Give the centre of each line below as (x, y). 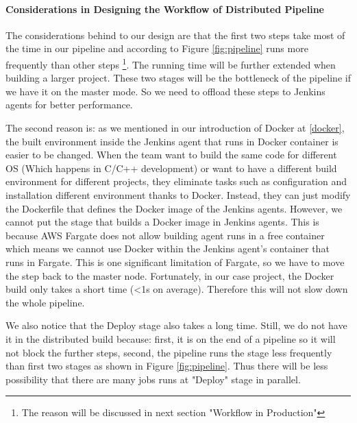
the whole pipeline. (45, 302)
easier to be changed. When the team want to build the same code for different (171, 155)
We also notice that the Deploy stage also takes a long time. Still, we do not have (176, 325)
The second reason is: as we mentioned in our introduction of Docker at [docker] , (175, 128)
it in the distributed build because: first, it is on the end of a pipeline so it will (171, 338)
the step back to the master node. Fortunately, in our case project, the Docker (170, 275)
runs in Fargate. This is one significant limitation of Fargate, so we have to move (175, 262)
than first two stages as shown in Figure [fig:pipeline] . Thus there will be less (167, 366)
